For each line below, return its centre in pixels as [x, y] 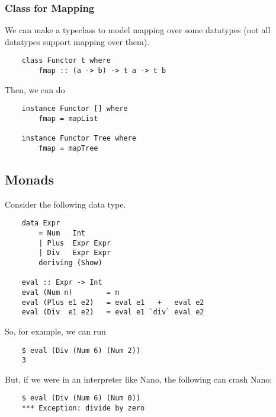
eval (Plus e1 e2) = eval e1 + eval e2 [113, 302]
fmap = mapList [68, 118]
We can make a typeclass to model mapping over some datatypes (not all [138, 30]
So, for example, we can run [55, 331]
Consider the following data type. [65, 204]
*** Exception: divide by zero [83, 408]
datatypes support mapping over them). [77, 41]
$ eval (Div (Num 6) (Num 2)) [81, 350]
